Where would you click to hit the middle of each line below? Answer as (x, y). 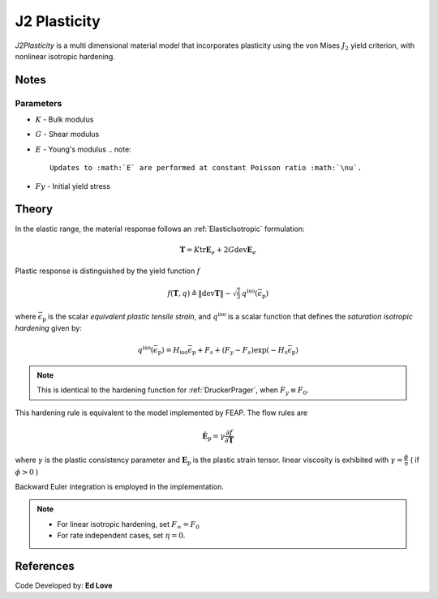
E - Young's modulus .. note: (83, 149)
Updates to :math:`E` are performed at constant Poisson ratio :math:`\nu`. (206, 168)
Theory (34, 210)
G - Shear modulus (67, 135)
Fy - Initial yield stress (73, 186)
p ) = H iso (173, 351)
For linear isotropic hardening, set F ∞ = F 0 (129, 525)
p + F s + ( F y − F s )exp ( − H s (240, 351)
